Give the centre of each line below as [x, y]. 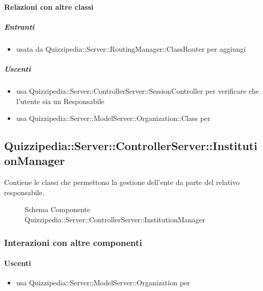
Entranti [19, 26]
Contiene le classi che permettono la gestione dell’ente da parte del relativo [122, 182]
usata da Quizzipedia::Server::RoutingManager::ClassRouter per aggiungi [131, 48]
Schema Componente [57, 209]
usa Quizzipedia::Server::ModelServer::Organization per [103, 283]
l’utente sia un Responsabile [60, 101]
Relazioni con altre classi [49, 6]
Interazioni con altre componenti [73, 242]
